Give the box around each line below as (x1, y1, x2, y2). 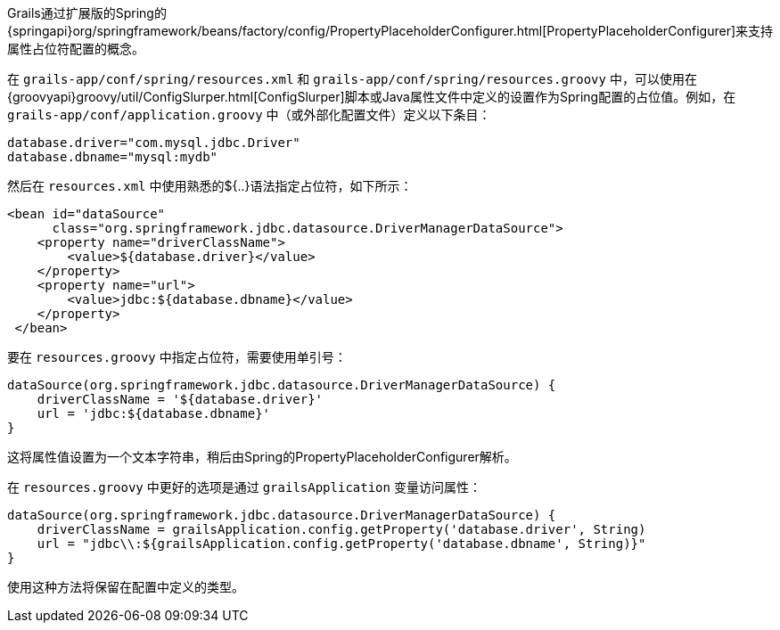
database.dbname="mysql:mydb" (7, 150, 218, 164)
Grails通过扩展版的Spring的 (7, 5, 167, 20)
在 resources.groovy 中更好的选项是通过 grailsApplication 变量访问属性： (7, 479, 481, 495)
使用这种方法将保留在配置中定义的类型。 (7, 579, 244, 594)
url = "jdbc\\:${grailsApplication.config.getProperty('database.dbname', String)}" (37, 536, 646, 551)
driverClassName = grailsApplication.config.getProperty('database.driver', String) (37, 522, 646, 536)
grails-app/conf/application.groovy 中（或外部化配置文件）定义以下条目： (7, 107, 491, 122)
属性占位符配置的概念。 (7, 41, 144, 56)
